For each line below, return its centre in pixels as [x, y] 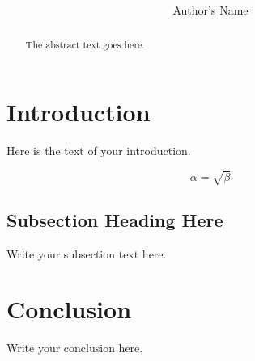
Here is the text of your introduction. [99, 151]
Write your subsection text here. [87, 253]
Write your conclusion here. [75, 348]
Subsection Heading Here [115, 219]
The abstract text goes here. [85, 44]
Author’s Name [210, 10]
